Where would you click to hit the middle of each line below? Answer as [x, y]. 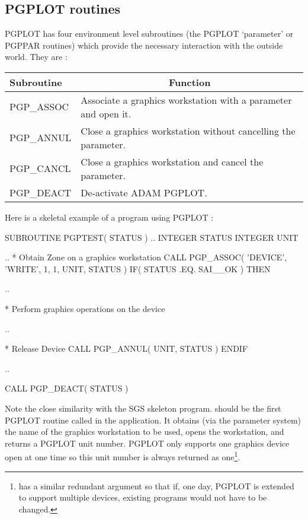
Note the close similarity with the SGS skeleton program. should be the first [143, 408]
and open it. [106, 113]
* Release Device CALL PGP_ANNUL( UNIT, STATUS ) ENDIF [126, 348]
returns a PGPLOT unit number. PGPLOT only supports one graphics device [147, 443]
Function [190, 82]
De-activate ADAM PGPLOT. [144, 192]
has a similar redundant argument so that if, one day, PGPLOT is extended [156, 485]
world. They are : [36, 57]
